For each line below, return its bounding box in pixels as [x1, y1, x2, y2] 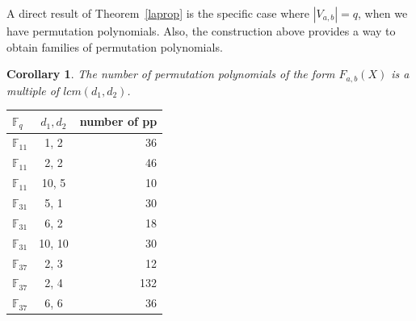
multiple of [6, 81, 60, 98]
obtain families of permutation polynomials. [6, 38, 223, 55]
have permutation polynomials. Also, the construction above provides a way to [6, 23, 396, 39]
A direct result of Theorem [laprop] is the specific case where [6, 5, 309, 21]
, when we [358, 5, 408, 21]
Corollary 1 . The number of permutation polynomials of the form [6, 65, 335, 82]
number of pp [79, 113, 158, 130]
